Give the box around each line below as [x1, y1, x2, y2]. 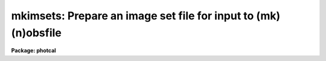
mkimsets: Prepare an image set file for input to [11, 9, 254, 22]
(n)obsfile [11, 26, 62, 39]
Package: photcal [11, 47, 57, 54]
